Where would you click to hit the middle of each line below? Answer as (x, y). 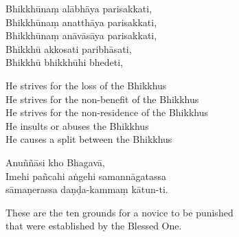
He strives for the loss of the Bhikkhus (86, 85)
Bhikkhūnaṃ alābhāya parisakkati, (79, 8)
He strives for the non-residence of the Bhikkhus (107, 112)
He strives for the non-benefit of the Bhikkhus (102, 99)
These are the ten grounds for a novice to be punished (119, 212)
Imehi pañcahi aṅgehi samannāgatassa (86, 176)
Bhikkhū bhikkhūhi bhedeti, (64, 62)
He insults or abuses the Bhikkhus (77, 125)
